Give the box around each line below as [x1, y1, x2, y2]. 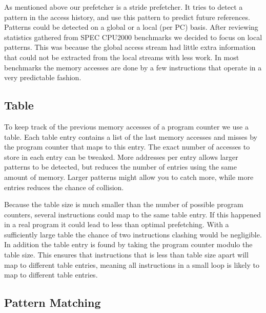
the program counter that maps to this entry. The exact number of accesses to [4, 141, 250, 152]
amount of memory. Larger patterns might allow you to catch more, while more [4, 171, 254, 182]
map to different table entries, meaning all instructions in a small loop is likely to [4, 259, 259, 270]
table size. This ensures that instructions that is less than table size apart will [4, 249, 249, 260]
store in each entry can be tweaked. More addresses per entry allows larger [4, 151, 238, 162]
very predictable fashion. [4, 72, 81, 83]
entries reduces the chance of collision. [4, 181, 124, 192]
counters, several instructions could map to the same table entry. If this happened [4, 209, 261, 219]
